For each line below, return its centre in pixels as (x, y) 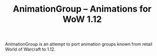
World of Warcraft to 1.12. (30, 49)
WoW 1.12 (82, 19)
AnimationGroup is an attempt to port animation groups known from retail (79, 44)
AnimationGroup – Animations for (82, 9)
